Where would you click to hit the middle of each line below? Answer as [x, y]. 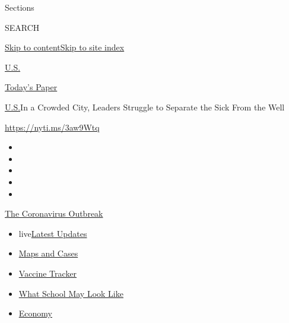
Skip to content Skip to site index [65, 47]
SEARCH [22, 27]
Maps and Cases [48, 253]
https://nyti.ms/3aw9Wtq [52, 127]
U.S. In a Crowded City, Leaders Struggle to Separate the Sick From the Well [145, 107]
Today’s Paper [31, 87]
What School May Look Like [71, 293]
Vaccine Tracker [48, 273]
